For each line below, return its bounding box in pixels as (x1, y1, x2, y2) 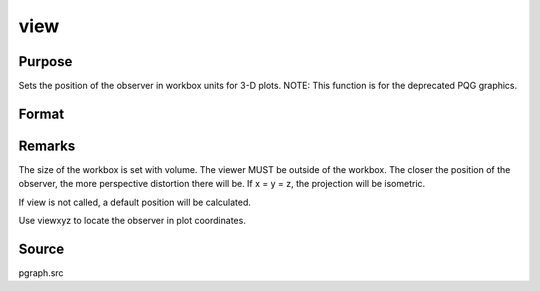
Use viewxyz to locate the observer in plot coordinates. (18, 215, 247, 227)
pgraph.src (18, 267, 64, 279)
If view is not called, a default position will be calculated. (18, 196, 252, 208)
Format (18, 105, 65, 122)
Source (18, 240, 65, 257)
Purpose (18, 53, 73, 70)
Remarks (18, 137, 76, 154)
